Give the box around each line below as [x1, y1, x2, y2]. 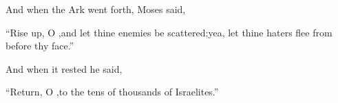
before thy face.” [6, 38, 74, 53]
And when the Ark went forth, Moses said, [6, 2, 186, 16]
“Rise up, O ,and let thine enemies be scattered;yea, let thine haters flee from [6, 25, 332, 39]
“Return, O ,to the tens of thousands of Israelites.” [6, 84, 219, 99]
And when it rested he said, [6, 61, 123, 76]
